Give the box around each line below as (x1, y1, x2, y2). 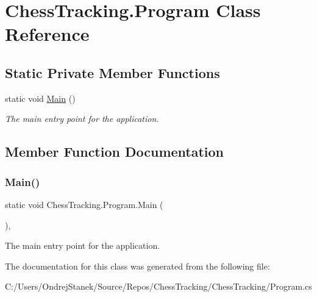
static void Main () (5, 91, 76, 104)
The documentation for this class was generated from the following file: (5, 259, 270, 272)
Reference (5, 21, 90, 46)
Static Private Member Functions (5, 63, 220, 82)
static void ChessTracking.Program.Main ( (5, 198, 163, 210)
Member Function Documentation (5, 142, 224, 161)
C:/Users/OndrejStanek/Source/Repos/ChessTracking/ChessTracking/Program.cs (5, 280, 312, 293)
